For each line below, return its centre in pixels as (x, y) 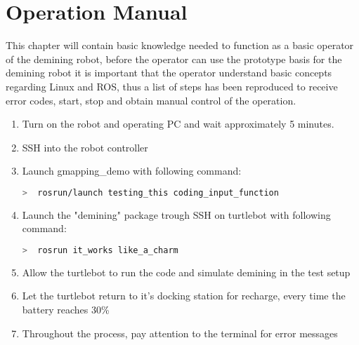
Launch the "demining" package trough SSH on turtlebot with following (176, 214)
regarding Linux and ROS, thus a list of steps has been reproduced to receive (172, 86)
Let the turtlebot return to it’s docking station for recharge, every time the (184, 296)
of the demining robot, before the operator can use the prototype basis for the (174, 59)
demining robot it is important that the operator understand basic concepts (169, 73)
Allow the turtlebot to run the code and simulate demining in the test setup (186, 272)
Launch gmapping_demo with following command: (132, 171)
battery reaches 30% (66, 309)
